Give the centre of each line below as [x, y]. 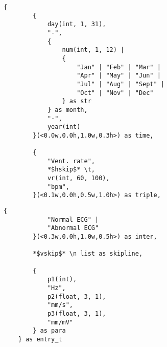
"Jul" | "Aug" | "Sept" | [121, 84]
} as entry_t [40, 339]
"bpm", [58, 187]
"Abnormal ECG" [73, 228]
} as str [77, 101]
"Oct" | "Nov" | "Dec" [115, 93]
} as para [49, 331]
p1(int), [62, 279]
